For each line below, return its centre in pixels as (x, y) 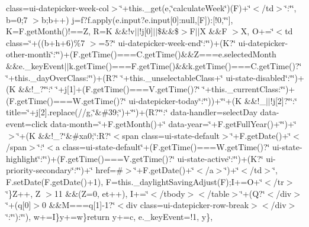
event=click (27, 123)
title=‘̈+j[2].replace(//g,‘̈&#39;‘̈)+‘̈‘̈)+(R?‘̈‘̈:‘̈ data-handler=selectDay (132, 112)
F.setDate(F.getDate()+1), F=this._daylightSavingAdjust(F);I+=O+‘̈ (134, 181)
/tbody (172, 193)
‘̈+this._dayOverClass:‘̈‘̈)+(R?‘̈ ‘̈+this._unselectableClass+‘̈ (115, 77)
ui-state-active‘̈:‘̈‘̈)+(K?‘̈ (220, 158)
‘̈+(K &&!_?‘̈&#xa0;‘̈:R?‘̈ (64, 135)
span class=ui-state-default (171, 135)
